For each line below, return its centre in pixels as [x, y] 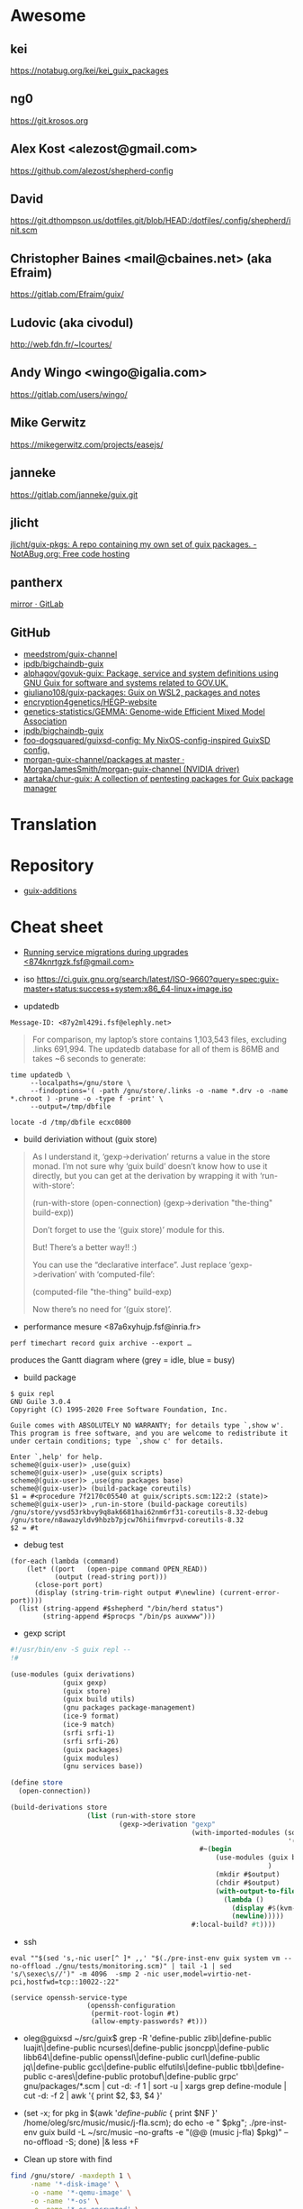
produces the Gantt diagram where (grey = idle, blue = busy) [123, 1360]
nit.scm [24, 230]
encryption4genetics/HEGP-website [90, 702]
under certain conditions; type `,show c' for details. [117, 1441]
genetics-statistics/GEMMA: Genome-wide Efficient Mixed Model [144, 711]
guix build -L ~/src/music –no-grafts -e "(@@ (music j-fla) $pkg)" [160, 2132]
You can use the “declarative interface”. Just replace [129, 1264]
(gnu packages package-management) [129, 1708]
